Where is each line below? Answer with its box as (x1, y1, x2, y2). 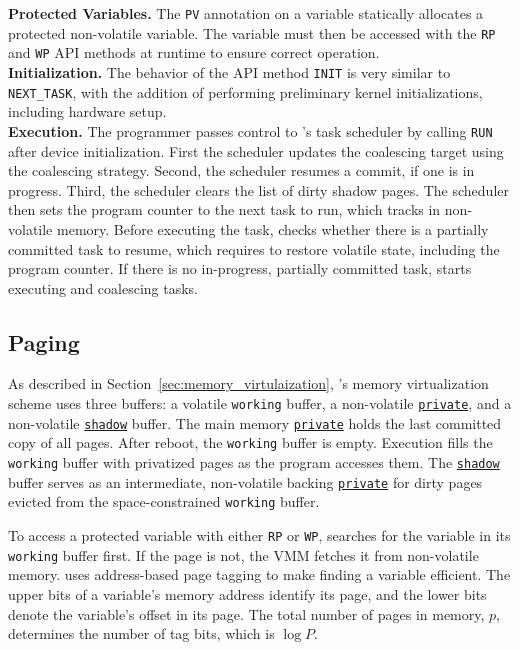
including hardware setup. (8, 101, 167, 122)
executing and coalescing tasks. (8, 277, 198, 298)
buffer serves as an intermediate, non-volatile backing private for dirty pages (8, 471, 483, 492)
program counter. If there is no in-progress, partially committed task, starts (8, 258, 472, 279)
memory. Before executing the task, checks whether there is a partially (56, 218, 489, 239)
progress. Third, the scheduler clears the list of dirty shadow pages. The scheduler (8, 179, 509, 200)
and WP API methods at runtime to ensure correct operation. (8, 42, 380, 63)
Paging (8, 326, 80, 357)
